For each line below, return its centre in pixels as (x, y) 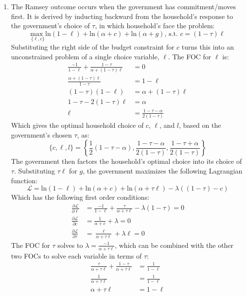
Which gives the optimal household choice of (77, 125)
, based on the (200, 125)
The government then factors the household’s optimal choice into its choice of (126, 161)
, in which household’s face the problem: (155, 26)
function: (24, 180)
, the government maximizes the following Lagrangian (163, 170)
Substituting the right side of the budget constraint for (93, 47)
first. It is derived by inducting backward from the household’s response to (122, 16)
